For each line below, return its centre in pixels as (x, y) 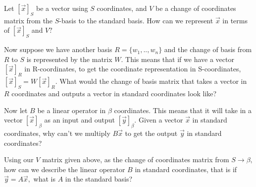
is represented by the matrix (69, 59)
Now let (16, 110)
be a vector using (62, 8)
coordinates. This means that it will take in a (183, 110)
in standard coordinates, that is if (186, 169)
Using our (19, 159)
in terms (235, 20)
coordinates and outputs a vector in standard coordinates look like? (114, 93)
